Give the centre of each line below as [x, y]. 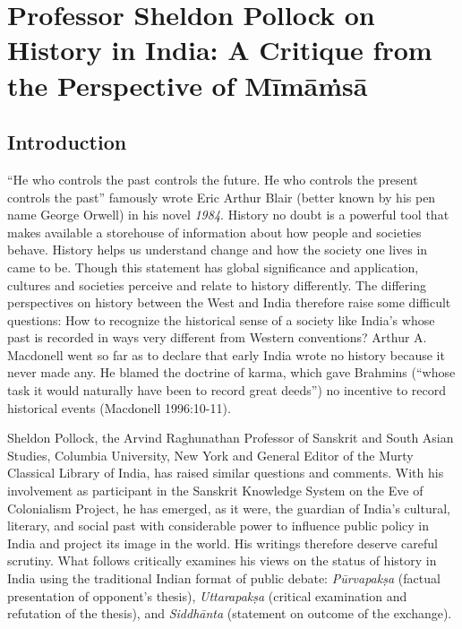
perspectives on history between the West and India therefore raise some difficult [229, 302]
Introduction [67, 142]
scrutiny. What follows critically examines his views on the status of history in [222, 560]
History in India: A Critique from [220, 50]
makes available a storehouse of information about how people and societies [214, 232]
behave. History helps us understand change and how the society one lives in [218, 250]
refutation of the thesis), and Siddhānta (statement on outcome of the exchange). [230, 613]
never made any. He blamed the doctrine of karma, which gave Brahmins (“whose [231, 372]
